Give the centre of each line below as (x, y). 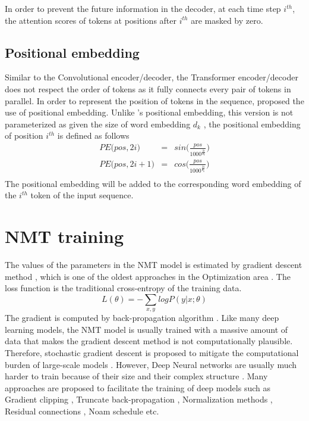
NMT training (64, 236)
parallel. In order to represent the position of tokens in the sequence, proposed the (154, 100)
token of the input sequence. (82, 195)
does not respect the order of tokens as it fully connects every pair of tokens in (148, 88)
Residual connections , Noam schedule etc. (82, 411)
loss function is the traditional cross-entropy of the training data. (123, 288)
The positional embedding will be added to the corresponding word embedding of (153, 183)
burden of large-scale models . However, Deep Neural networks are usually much (151, 364)
